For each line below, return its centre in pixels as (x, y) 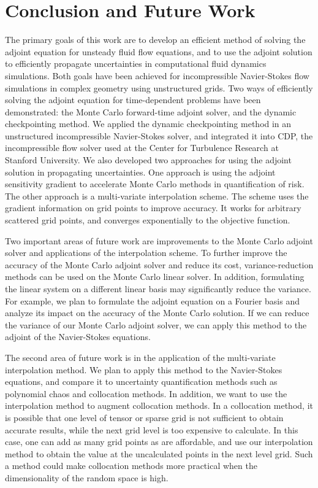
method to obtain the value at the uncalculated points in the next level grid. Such (159, 453)
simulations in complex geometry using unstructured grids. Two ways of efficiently (159, 87)
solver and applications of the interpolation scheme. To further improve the (146, 253)
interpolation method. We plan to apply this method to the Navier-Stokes (144, 369)
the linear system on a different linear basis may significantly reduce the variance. (158, 289)
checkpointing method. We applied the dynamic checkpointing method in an (148, 124)
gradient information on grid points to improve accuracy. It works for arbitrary (153, 208)
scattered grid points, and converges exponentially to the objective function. (148, 220)
